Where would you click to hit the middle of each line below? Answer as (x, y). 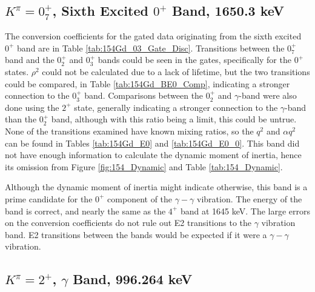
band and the (30, 60)
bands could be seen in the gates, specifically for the (194, 60)
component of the (140, 198)
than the (21, 119)
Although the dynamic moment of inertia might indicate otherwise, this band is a (156, 187)
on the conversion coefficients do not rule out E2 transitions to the (128, 223)
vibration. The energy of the (250, 198)
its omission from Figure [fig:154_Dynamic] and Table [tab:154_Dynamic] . (144, 166)
